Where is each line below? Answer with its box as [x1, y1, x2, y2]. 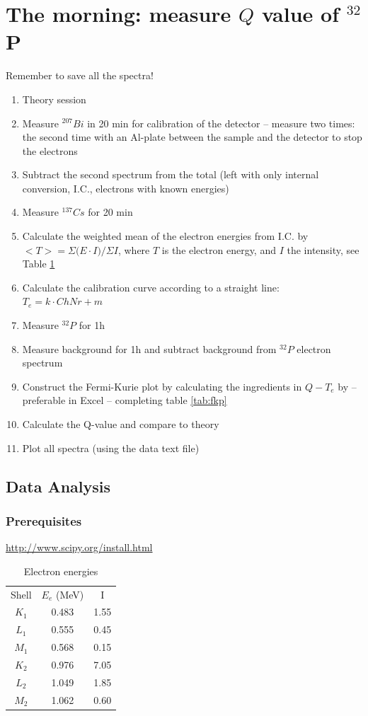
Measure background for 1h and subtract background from [22, 341, 277, 356]
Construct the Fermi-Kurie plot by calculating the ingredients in [22, 379, 302, 393]
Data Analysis [6, 475, 111, 497]
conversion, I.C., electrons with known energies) [22, 180, 229, 195]
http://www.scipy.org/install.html [6, 540, 153, 555]
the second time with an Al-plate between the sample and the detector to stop [22, 129, 362, 144]
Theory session [22, 91, 86, 106]
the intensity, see [287, 242, 360, 257]
